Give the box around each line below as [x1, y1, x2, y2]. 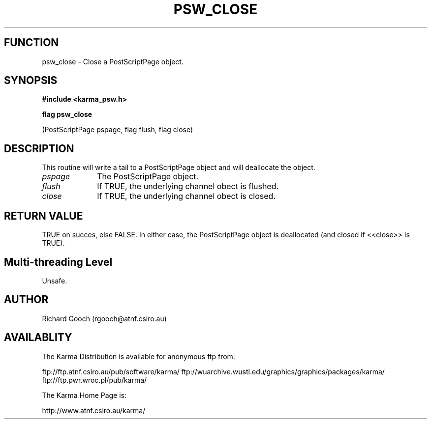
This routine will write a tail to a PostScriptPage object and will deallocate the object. [42, 163, 315, 172]
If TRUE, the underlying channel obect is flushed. [97, 181, 279, 192]
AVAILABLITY [4, 331, 72, 344]
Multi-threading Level [4, 255, 113, 268]
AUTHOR [4, 293, 49, 306]
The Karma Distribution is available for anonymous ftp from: [42, 352, 235, 361]
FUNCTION [4, 36, 59, 49]
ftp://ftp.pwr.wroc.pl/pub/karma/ [42, 375, 147, 384]
